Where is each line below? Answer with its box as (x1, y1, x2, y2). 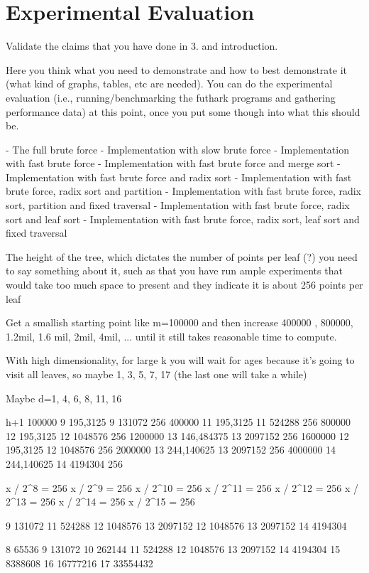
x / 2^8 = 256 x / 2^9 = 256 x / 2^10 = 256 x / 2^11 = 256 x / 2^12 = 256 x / (6, 480, 358, 495)
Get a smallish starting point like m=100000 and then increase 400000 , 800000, (6, 315, 353, 330)
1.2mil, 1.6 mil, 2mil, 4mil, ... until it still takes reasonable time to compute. (6, 328, 337, 343)
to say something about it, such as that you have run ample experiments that (6, 263, 343, 278)
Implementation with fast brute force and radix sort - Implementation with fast (6, 169, 352, 184)
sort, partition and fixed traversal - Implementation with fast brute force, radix (6, 198, 350, 213)
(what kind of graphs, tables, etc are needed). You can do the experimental (6, 76, 333, 91)
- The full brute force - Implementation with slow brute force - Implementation (6, 141, 349, 156)
